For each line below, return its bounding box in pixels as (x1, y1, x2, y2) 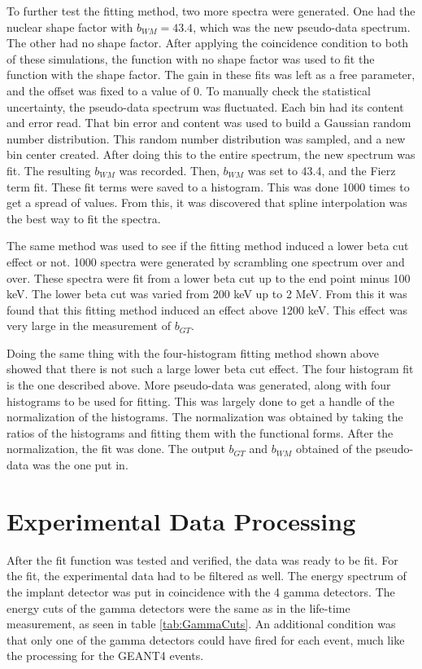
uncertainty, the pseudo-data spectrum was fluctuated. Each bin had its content (7, 98, 404, 115)
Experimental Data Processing (7, 504, 356, 537)
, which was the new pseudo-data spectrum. (193, 18, 411, 35)
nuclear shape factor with (7, 18, 133, 35)
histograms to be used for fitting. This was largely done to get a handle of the (7, 392, 394, 409)
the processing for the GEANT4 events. (7, 647, 204, 664)
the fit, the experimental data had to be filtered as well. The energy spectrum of (7, 567, 407, 584)
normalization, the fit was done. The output (7, 440, 225, 457)
